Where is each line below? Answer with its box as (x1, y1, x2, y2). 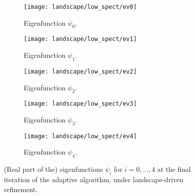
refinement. (4, 184, 38, 194)
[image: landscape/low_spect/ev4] (24, 132, 137, 140)
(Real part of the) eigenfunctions (4, 164, 103, 174)
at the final (157, 164, 191, 174)
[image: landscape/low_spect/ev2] (24, 68, 137, 75)
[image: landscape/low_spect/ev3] (24, 100, 137, 108)
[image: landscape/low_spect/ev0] (24, 3, 137, 10)
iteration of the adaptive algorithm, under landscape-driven (4, 174, 184, 185)
